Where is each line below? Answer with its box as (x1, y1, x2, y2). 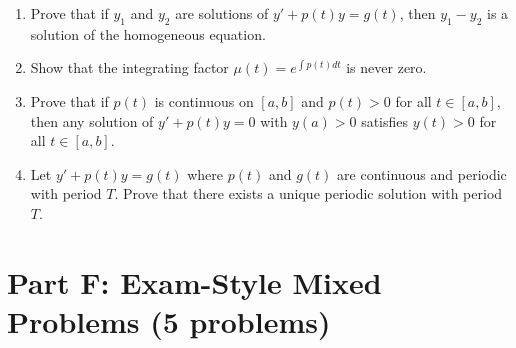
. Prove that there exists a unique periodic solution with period (114, 183, 503, 204)
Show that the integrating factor (30, 57, 229, 78)
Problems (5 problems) (7, 300, 331, 341)
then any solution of (30, 110, 154, 131)
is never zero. (346, 57, 427, 78)
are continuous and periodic (337, 163, 507, 184)
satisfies (361, 110, 409, 131)
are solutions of (175, 3, 269, 23)
